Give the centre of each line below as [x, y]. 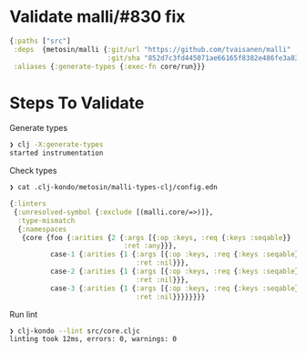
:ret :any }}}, [150, 246]
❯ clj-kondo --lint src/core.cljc [75, 331]
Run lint [24, 314]
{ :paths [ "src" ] [40, 41]
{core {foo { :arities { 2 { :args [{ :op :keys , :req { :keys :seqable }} [156, 237]
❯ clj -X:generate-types [56, 145]
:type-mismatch [46, 220]
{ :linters [28, 204]
